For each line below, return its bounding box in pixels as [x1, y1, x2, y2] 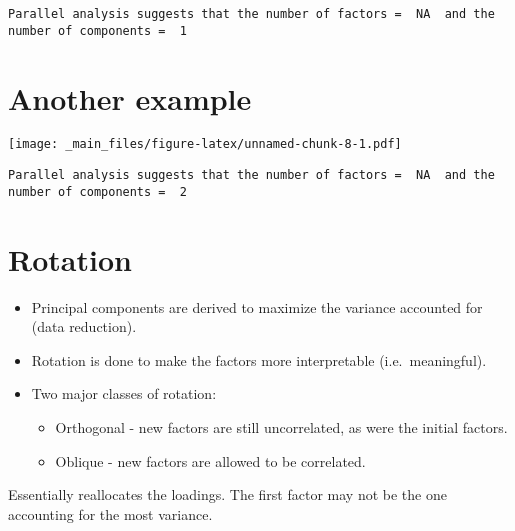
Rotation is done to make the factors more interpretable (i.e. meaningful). [31, 349, 487, 370]
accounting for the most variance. [8, 503, 213, 524]
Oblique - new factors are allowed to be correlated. [55, 450, 366, 471]
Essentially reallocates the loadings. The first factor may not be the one [8, 484, 447, 505]
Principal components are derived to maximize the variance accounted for [31, 296, 483, 317]
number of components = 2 [8, 184, 187, 199]
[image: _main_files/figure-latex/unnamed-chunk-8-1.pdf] [8, 137, 402, 152]
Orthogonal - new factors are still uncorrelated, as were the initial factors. [55, 416, 508, 437]
